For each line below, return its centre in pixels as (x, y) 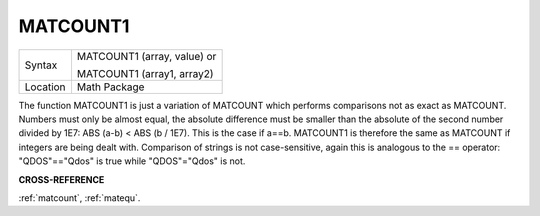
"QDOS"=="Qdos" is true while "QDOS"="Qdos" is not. (132, 161)
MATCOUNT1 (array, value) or (146, 56)
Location (45, 87)
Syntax (41, 65)
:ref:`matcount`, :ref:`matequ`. (79, 197)
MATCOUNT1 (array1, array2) (145, 73)
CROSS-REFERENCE (61, 179)
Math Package (110, 87)
